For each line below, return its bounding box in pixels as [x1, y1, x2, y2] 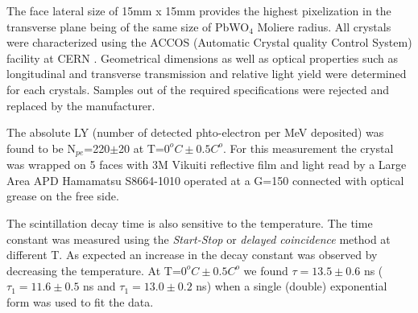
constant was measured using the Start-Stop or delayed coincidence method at [6, 230, 391, 247]
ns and [83, 278, 116, 294]
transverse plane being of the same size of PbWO [6, 18, 250, 35]
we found [243, 262, 288, 278]
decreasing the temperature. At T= [6, 262, 181, 278]
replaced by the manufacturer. [6, 97, 155, 113]
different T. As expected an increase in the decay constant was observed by [6, 246, 378, 263]
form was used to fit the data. [6, 293, 154, 310]
